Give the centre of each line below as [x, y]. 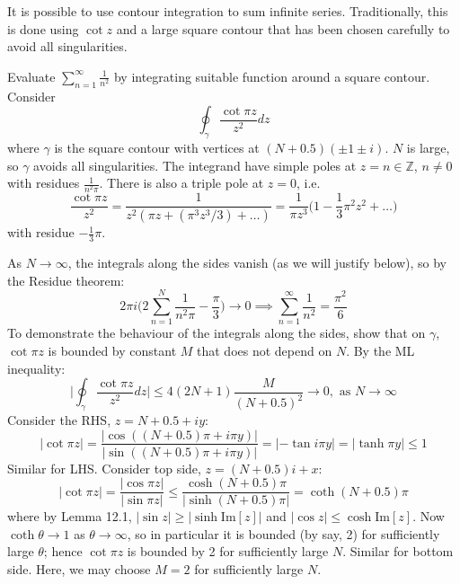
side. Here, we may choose [79, 569]
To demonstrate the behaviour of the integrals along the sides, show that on [217, 333]
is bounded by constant [112, 350]
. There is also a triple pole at [181, 183]
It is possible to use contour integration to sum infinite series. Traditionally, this [228, 11]
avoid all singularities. [67, 46]
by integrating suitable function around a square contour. [272, 76]
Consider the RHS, [59, 419]
